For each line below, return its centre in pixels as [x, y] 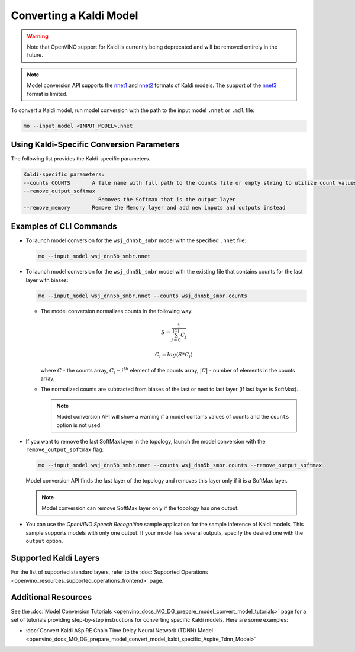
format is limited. [47, 94]
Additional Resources [51, 597]
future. [35, 55]
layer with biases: [47, 280]
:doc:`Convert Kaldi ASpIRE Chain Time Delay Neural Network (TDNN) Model [119, 631]
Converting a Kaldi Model [75, 15]
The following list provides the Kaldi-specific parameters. [81, 159]
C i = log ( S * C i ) [174, 355]
